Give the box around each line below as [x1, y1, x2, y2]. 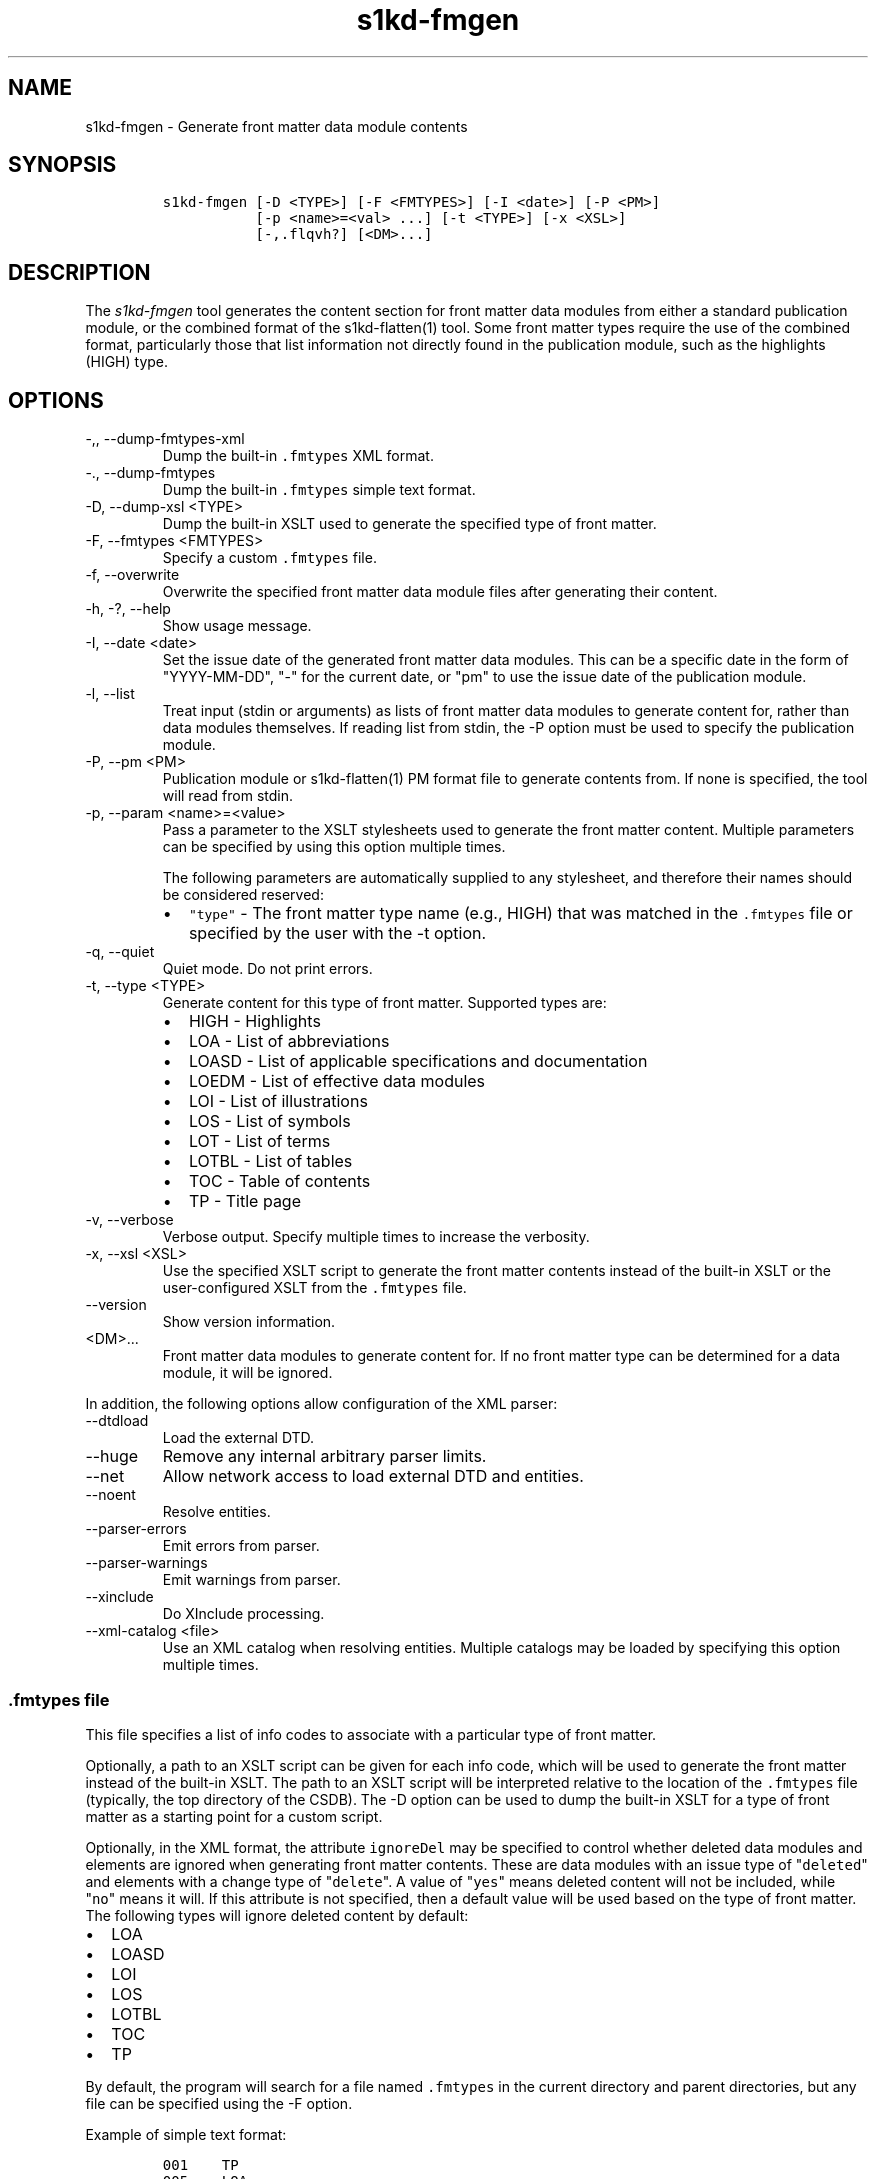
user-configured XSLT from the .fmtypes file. [162, 1279, 467, 1297]
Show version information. [162, 1313, 336, 1331]
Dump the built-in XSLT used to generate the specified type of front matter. [162, 515, 657, 533]
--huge [85, 1446, 139, 1467]
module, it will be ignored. [162, 1364, 333, 1382]
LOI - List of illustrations [188, 1091, 368, 1112]
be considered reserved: [162, 886, 324, 904]
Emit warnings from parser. [162, 1571, 341, 1589]
